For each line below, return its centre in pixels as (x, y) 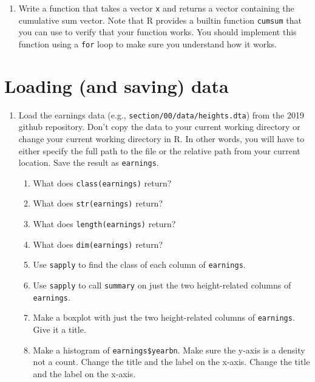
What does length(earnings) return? (104, 224)
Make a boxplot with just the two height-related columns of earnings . (164, 317)
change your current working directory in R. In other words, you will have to (161, 138)
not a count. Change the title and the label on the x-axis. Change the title (171, 362)
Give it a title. (59, 329)
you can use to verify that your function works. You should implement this (157, 32)
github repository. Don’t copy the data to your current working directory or (159, 127)
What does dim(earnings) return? (98, 244)
